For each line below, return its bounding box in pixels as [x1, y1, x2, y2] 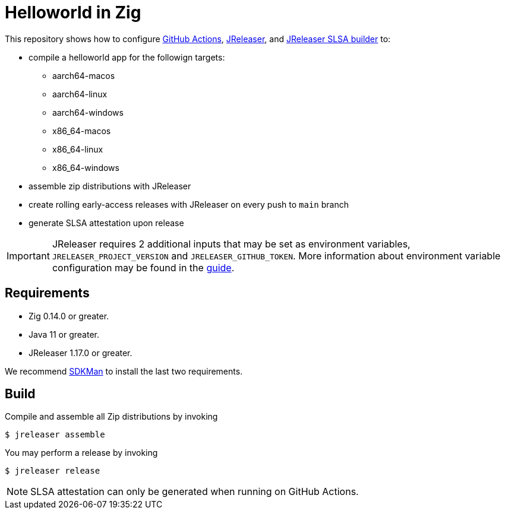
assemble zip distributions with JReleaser [29, 180, 191, 191]
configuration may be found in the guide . [52, 261, 235, 274]
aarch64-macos [52, 70, 115, 81]
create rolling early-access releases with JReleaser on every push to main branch [29, 199, 349, 210]
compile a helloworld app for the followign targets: [29, 52, 225, 62]
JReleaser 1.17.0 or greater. [29, 347, 132, 358]
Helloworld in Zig [5, 2, 141, 23]
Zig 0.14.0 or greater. [29, 310, 109, 321]
